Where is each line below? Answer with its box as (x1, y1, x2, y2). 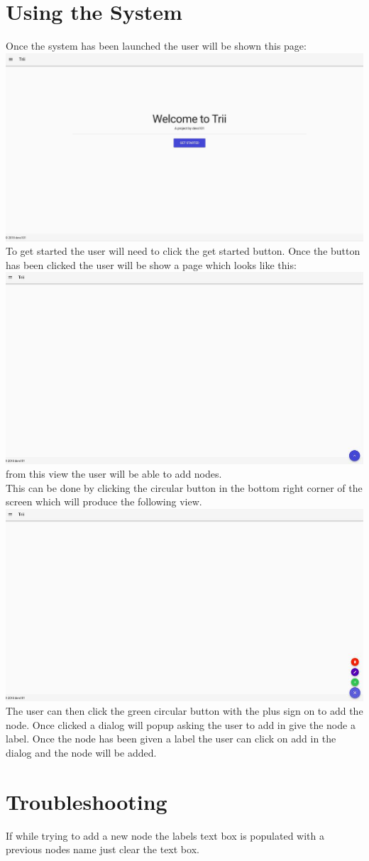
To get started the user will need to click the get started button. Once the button (6, 243, 360, 258)
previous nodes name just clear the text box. (6, 842, 199, 857)
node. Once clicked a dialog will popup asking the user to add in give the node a (6, 717, 356, 732)
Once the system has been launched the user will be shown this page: (6, 38, 307, 53)
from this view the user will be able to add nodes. (6, 466, 222, 481)
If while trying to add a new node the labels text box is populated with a (6, 828, 324, 843)
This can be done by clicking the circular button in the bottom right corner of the (6, 480, 363, 495)
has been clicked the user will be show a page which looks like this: (6, 257, 297, 272)
